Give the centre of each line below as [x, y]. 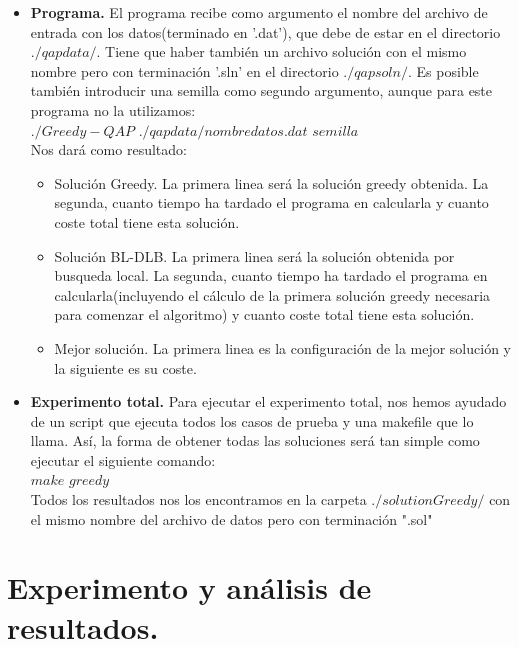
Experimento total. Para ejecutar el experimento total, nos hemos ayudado [268, 401]
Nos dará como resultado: [108, 149]
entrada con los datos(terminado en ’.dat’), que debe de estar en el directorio [265, 31]
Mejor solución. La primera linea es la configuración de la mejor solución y [282, 347]
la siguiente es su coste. [125, 367]
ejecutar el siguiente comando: [123, 459]
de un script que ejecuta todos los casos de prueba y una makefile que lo [252, 420]
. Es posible [443, 70]
